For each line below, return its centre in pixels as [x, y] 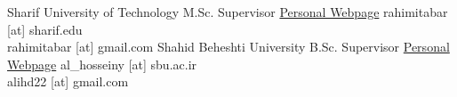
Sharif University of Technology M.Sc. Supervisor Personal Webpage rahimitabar [228, 12]
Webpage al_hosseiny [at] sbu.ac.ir [102, 64]
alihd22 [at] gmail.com [68, 81]
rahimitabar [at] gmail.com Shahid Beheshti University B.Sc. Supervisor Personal [228, 47]
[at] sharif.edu [45, 29]
